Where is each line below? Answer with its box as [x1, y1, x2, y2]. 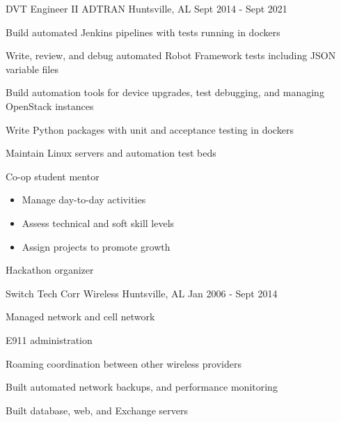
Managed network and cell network [6, 309, 155, 324]
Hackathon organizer [6, 263, 94, 277]
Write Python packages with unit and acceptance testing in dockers [6, 122, 294, 136]
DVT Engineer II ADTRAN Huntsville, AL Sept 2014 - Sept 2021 [6, 1, 287, 15]
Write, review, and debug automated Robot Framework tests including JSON [6, 48, 336, 63]
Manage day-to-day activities [22, 192, 146, 207]
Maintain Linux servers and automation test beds [6, 146, 216, 160]
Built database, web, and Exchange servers [6, 403, 189, 417]
